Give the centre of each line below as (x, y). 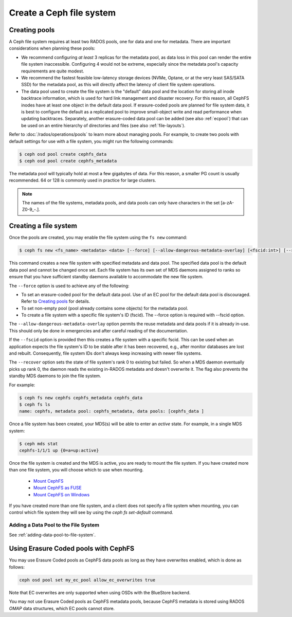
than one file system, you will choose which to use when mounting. (76, 470)
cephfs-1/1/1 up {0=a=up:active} (59, 451)
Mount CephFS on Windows (62, 494)
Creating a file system (43, 226)
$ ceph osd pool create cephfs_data (63, 154)
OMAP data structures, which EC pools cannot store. (62, 608)
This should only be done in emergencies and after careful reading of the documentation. (99, 330)
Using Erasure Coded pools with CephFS (72, 549)
